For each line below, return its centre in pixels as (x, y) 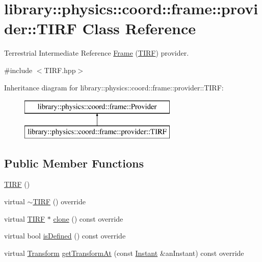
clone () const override (88, 218)
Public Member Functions (74, 163)
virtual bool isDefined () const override (65, 236)
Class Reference (139, 28)
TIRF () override (59, 201)
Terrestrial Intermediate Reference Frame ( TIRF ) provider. (97, 53)
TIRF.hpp (60, 70)
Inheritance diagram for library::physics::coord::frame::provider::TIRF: (114, 87)
